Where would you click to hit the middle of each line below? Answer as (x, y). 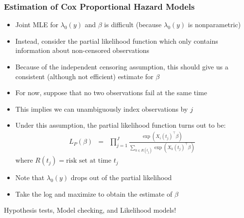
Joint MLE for (37, 25)
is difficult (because (133, 25)
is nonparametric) (214, 25)
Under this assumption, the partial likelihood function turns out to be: (121, 125)
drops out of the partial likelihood (121, 177)
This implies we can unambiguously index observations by (102, 109)
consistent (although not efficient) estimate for (84, 76)
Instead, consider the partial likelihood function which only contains (117, 41)
